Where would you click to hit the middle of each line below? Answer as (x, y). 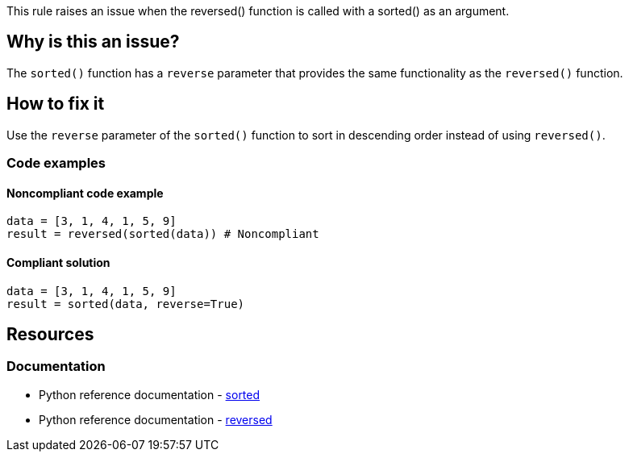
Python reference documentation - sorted (150, 394)
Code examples (56, 163)
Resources (50, 334)
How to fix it (56, 104)
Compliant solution (58, 262)
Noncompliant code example (85, 193)
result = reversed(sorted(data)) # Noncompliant (163, 234)
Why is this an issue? (93, 42)
